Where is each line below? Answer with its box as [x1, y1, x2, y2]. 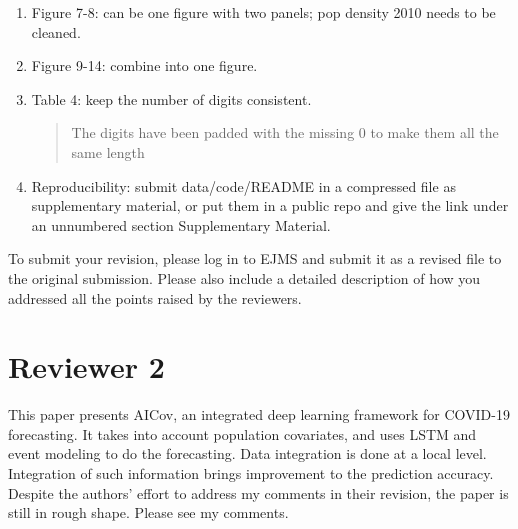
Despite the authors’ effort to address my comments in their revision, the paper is [8, 482, 509, 503]
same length [71, 141, 145, 162]
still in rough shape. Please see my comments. [8, 502, 289, 523]
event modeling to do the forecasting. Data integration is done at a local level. [8, 443, 487, 464]
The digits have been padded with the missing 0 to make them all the [71, 122, 499, 143]
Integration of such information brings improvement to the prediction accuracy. [8, 463, 494, 484]
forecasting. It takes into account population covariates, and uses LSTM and [8, 423, 477, 444]
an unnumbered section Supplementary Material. [31, 214, 331, 235]
